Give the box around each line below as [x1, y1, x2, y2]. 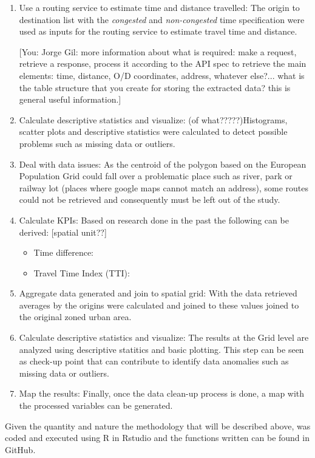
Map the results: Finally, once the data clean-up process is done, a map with [19, 387, 305, 400]
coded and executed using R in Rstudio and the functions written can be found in [5, 431, 310, 444]
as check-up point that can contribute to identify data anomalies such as [19, 355, 289, 367]
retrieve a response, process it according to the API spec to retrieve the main [19, 57, 307, 70]
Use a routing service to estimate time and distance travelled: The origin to [19, 1, 300, 13]
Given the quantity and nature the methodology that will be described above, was [5, 419, 311, 432]
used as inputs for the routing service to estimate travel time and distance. [19, 25, 297, 38]
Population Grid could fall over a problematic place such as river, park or [19, 169, 293, 182]
